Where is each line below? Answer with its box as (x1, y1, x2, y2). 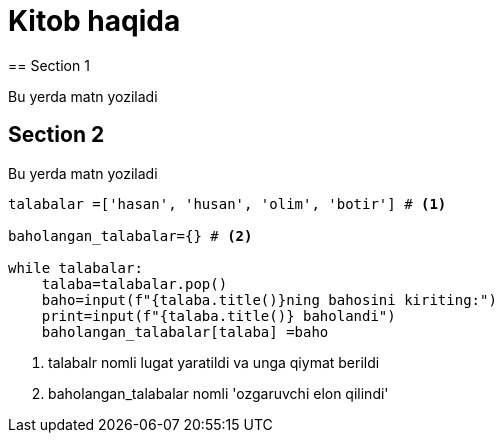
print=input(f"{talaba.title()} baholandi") (41, 307, 396, 324)
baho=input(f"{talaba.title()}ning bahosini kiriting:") (41, 291, 497, 308)
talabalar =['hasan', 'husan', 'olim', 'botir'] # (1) (8, 195, 447, 212)
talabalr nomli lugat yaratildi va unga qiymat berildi (48, 353, 380, 371)
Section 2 (8, 122, 105, 148)
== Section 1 (8, 56, 90, 74)
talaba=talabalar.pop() (41, 275, 228, 292)
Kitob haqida (8, 4, 181, 38)
